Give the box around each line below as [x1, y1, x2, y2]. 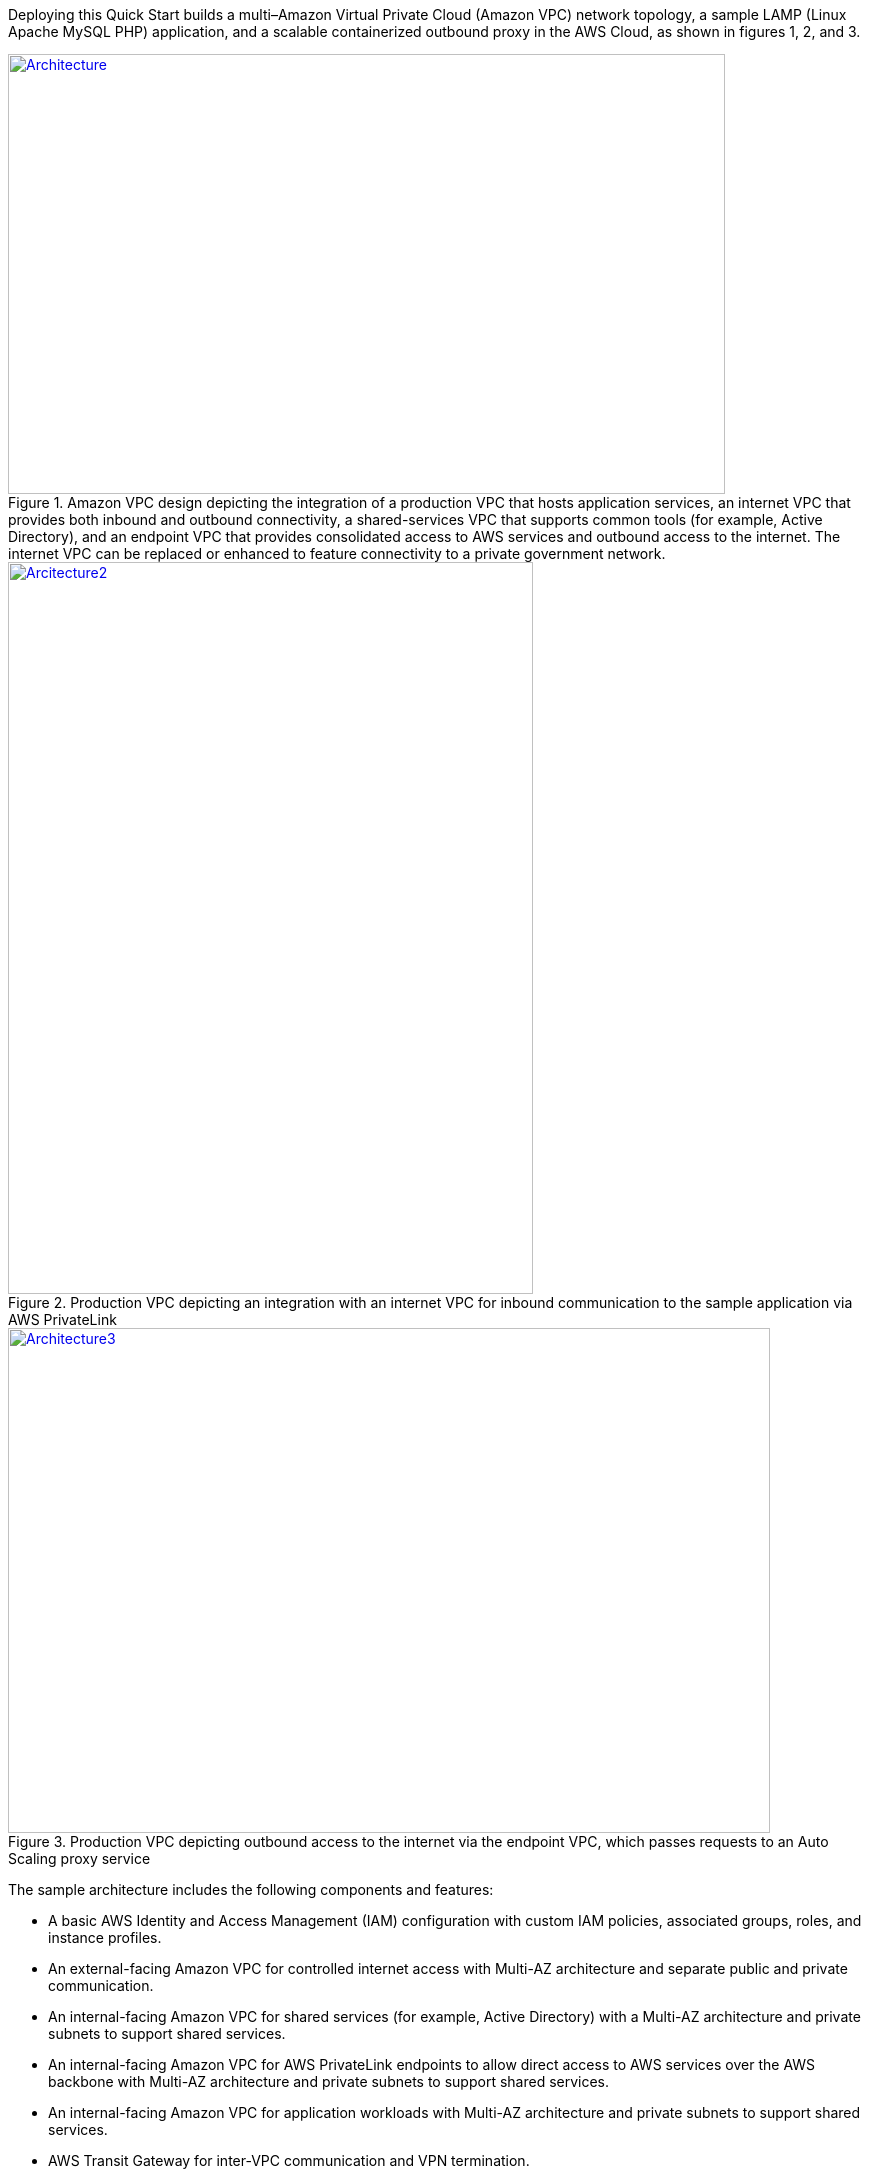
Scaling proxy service [8, 1850, 151, 1867]
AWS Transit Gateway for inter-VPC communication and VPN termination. [48, 2152, 530, 2169]
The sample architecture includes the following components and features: [8, 1881, 494, 1898]
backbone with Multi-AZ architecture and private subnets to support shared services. [48, 2073, 610, 2090]
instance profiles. [48, 1929, 162, 1946]
